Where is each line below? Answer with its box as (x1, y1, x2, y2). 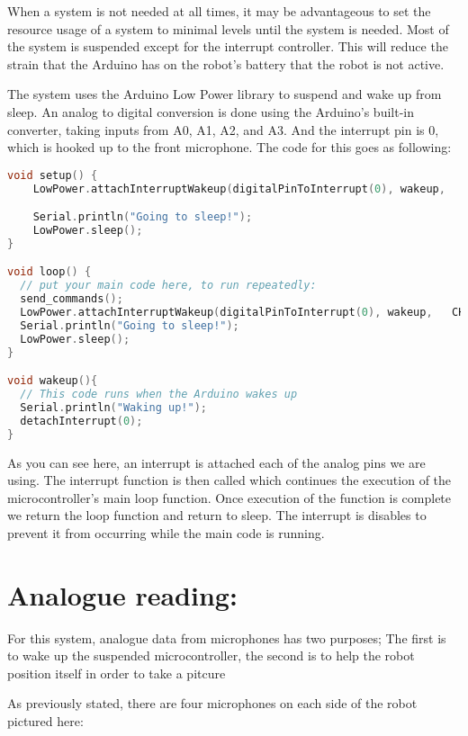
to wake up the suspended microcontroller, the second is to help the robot (7, 646, 415, 665)
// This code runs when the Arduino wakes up (20, 388, 298, 401)
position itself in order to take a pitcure (7, 663, 226, 682)
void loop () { (7, 265, 92, 279)
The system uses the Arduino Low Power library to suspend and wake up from (7, 85, 442, 103)
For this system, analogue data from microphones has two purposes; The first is (7, 628, 446, 647)
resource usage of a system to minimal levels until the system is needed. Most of (7, 19, 449, 38)
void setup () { (7, 168, 98, 182)
